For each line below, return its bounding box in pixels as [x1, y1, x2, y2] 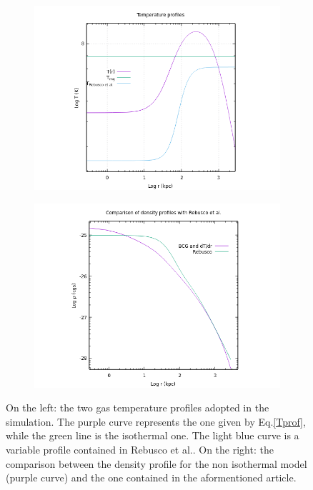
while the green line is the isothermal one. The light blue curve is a [6, 428, 299, 443]
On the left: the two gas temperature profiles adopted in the [6, 400, 269, 415]
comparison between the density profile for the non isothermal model [6, 456, 307, 471]
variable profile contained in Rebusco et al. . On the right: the [6, 441, 274, 456]
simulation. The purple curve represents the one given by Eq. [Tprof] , [6, 414, 306, 429]
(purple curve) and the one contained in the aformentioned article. [6, 470, 297, 485]
